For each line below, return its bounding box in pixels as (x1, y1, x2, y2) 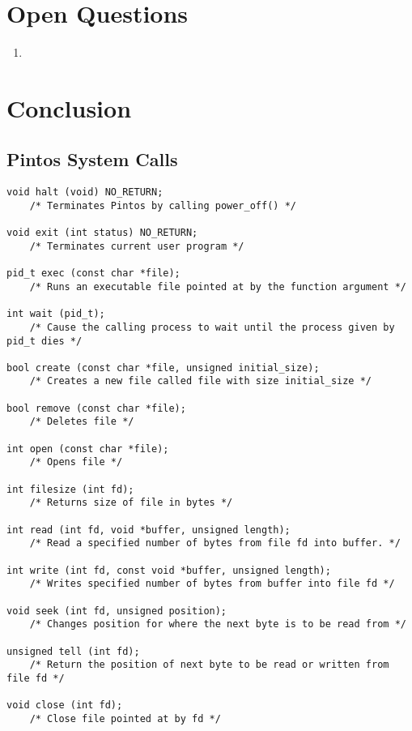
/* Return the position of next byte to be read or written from (29, 659, 389, 671)
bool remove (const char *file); (6, 402, 186, 414)
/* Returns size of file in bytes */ (29, 497, 233, 509)
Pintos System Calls (6, 147, 178, 172)
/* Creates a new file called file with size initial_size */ (29, 375, 372, 387)
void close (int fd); (6, 699, 123, 712)
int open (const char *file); (6, 442, 169, 455)
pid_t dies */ (6, 335, 83, 347)
